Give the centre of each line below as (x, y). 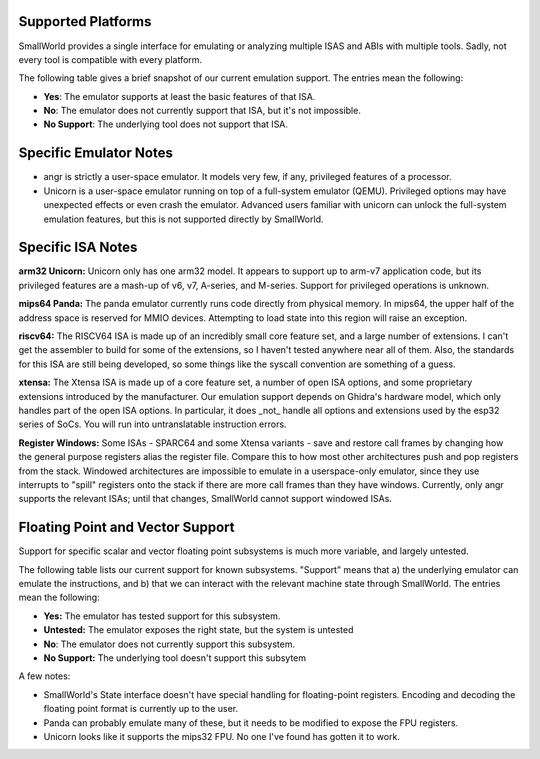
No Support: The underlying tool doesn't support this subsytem (175, 657)
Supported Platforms (85, 21)
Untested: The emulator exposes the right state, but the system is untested (198, 630)
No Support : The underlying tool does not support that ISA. (166, 124)
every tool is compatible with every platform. (110, 59)
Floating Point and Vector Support (126, 527)
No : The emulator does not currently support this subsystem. (169, 644)
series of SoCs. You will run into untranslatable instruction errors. (152, 424)
